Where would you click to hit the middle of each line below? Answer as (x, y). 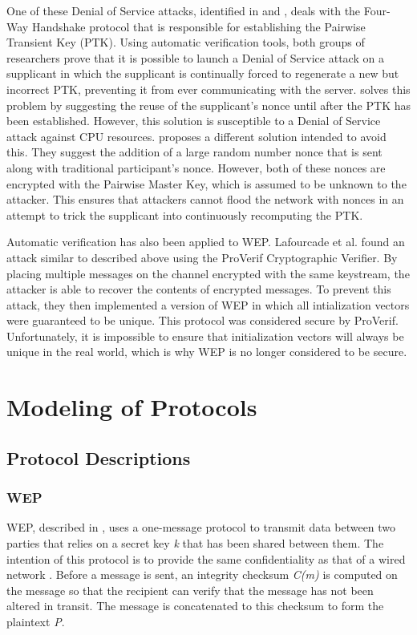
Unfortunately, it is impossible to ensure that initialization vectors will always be (205, 336)
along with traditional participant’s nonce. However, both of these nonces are (196, 167)
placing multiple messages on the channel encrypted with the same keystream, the (208, 273)
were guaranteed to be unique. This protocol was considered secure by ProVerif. (202, 320)
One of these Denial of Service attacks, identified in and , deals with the (184, 10)
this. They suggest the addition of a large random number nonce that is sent (194, 152)
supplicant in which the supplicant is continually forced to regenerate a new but (203, 73)
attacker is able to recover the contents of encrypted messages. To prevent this (199, 289)
